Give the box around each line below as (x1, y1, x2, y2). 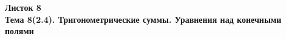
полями (5, 25, 34, 37)
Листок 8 (5, 1, 41, 13)
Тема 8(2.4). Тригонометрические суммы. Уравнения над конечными (5, 13, 282, 25)
